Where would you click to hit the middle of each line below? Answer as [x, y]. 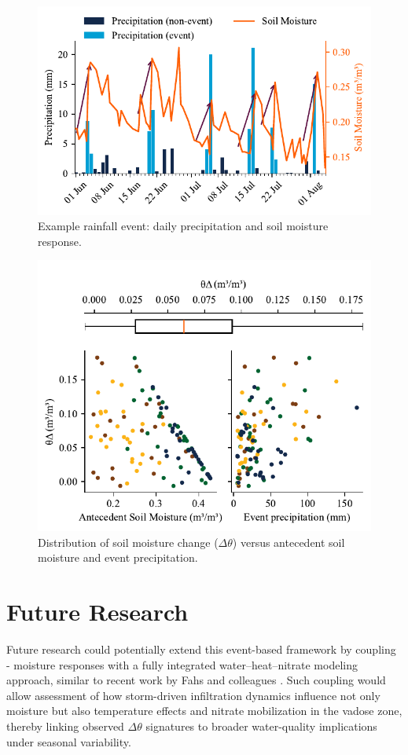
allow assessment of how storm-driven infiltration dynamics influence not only [193, 695]
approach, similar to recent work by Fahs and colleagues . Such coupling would [196, 680]
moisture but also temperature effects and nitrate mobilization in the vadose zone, [204, 711]
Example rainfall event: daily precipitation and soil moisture [183, 226]
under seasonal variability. [69, 741]
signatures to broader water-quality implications [261, 726]
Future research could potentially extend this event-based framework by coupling [201, 649]
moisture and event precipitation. [118, 557]
